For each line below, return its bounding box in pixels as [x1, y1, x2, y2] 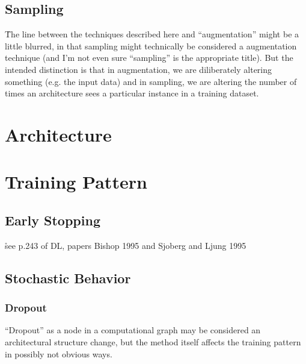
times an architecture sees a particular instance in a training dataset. [5, 87, 259, 99]
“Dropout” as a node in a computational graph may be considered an [5, 324, 261, 336]
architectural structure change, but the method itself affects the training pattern [5, 335, 301, 348]
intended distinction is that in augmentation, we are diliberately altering [5, 63, 272, 75]
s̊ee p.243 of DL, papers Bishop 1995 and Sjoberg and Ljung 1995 [5, 239, 246, 251]
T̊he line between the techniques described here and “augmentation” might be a [5, 28, 299, 40]
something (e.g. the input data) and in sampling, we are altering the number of [5, 75, 297, 87]
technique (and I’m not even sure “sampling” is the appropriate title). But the [5, 51, 293, 64]
